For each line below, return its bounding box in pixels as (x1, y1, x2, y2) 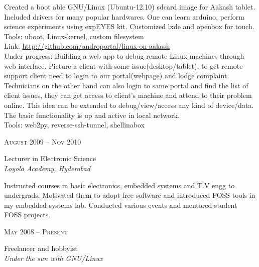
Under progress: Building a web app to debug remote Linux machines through (4, 50, 244, 61)
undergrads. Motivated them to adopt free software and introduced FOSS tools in (4, 190, 255, 200)
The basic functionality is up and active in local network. (4, 109, 180, 120)
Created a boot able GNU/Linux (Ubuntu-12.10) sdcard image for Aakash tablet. (4, 2, 255, 12)
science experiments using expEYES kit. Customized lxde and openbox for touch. (4, 21, 254, 32)
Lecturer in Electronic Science (4, 153, 96, 164)
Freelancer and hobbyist (4, 243, 78, 253)
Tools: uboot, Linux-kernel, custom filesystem (4, 31, 144, 41)
